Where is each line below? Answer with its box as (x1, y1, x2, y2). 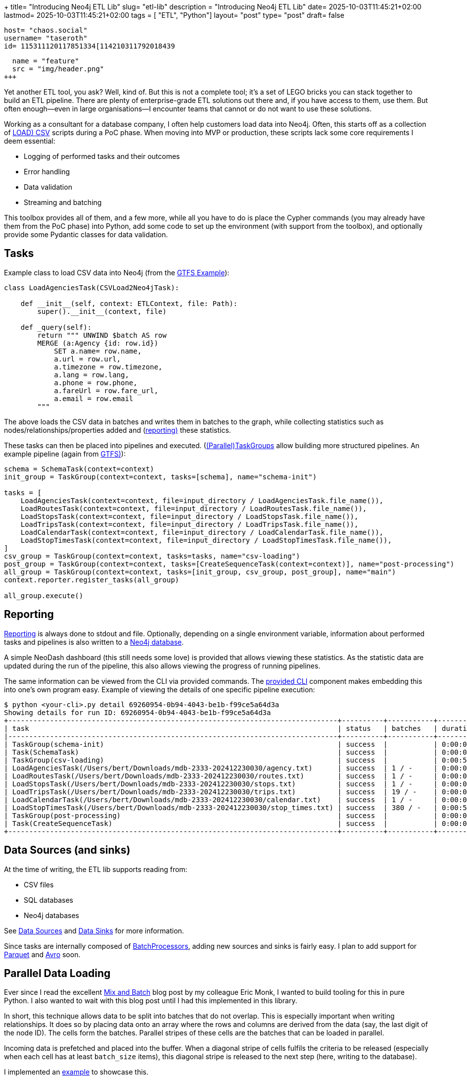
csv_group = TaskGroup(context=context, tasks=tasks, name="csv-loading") (4, 552, 300, 560)
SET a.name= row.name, (54, 347, 142, 355)
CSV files (24, 880, 54, 889)
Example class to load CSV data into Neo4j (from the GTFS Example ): (4, 268, 230, 277)
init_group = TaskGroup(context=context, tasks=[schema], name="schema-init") (4, 472, 317, 481)
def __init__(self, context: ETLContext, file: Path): (20, 299, 238, 308)
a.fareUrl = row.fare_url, (54, 386, 158, 395)
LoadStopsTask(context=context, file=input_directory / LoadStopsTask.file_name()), (20, 512, 359, 520)
